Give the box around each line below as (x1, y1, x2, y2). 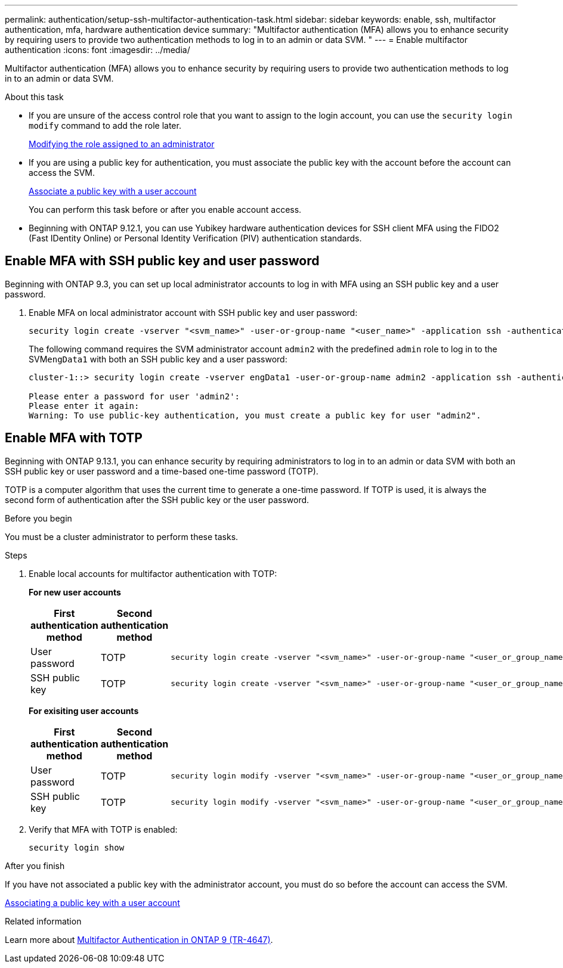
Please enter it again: (29, 401, 140, 411)
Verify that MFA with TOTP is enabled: (29, 824, 178, 834)
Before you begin (5, 513, 72, 523)
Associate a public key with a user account (29, 186, 197, 196)
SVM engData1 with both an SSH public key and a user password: (29, 353, 287, 364)
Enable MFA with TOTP (5, 430, 143, 446)
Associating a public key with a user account (5, 897, 180, 908)
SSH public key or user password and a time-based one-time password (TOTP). (5, 466, 318, 476)
